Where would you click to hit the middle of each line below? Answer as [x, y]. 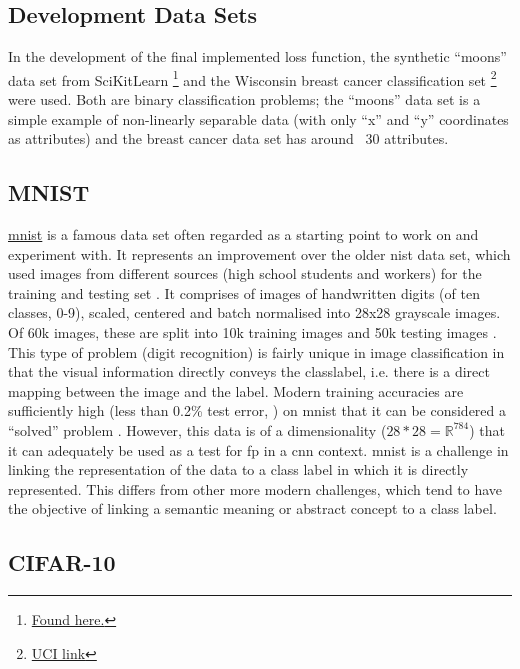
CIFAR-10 [62, 562]
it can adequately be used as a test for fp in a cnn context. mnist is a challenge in [258, 449]
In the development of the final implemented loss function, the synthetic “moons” [257, 56]
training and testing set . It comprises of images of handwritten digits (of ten [244, 292]
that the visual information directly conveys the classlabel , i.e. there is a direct [249, 371]
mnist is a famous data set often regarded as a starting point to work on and [243, 234]
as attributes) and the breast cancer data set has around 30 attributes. [228, 138]
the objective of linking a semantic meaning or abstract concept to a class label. [252, 508]
